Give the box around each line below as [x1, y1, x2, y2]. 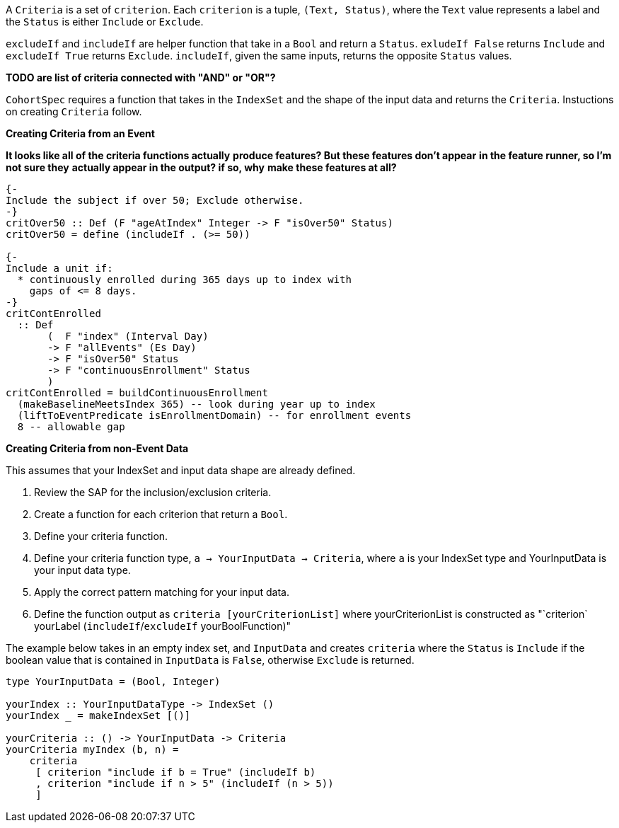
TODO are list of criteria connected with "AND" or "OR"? [6, 71, 276, 84]
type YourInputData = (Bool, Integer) [6, 676, 221, 687]
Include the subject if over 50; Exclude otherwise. [6, 195, 304, 206]
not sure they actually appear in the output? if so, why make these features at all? [6, 161, 397, 173]
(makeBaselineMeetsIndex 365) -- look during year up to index [17, 398, 376, 410]
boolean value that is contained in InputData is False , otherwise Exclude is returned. [6, 654, 415, 666]
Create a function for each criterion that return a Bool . [34, 508, 288, 520]
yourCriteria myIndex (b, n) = [6, 744, 179, 755]
